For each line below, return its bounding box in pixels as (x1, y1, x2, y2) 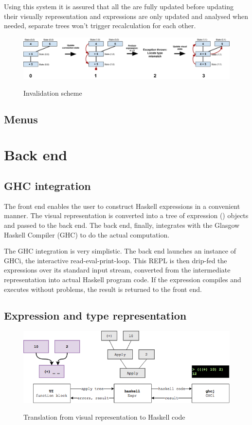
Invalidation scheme (23, 87, 82, 98)
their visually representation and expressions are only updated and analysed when (4, 11, 248, 21)
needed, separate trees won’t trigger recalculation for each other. (4, 20, 196, 31)
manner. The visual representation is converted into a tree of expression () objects (4, 210, 249, 221)
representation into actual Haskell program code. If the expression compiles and (4, 274, 241, 285)
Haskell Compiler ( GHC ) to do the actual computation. (4, 229, 170, 239)
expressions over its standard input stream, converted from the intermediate (4, 265, 231, 275)
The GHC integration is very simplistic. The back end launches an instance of (4, 246, 236, 256)
